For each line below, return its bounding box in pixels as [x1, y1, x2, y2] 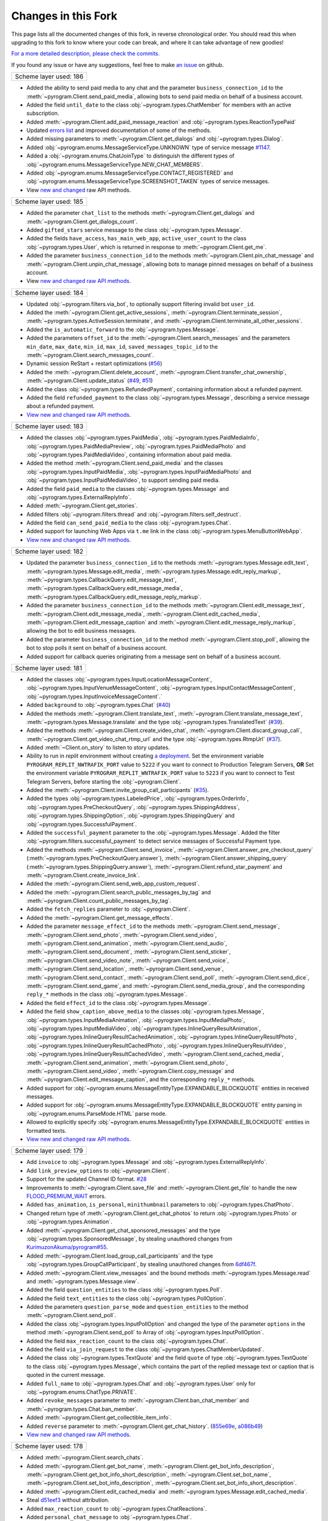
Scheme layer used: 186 [15, 72, 84, 81]
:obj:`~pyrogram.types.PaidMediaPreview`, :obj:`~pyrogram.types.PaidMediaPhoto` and [26, 442, 246, 450]
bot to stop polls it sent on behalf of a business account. [26, 644, 167, 652]
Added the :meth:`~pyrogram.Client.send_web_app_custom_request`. [26, 880, 200, 888]
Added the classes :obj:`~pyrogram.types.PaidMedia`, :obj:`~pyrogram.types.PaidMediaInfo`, [26, 434, 259, 441]
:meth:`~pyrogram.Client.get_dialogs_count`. [26, 218, 138, 225]
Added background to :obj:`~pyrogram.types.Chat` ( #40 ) [26, 701, 171, 709]
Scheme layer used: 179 [15, 1147, 83, 1155]
